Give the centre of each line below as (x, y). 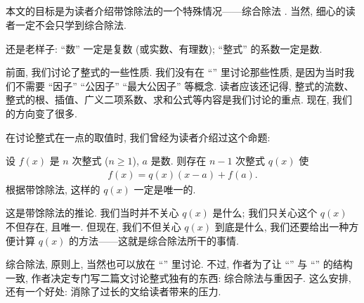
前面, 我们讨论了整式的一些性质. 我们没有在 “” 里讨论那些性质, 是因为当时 (175, 72)
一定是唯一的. (165, 189)
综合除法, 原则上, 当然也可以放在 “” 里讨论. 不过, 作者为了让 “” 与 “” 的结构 (179, 264)
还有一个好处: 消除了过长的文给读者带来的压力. (113, 291)
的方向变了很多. (41, 113)
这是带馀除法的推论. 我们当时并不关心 (92, 213)
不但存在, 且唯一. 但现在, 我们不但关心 (93, 226)
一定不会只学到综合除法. (71, 24)
